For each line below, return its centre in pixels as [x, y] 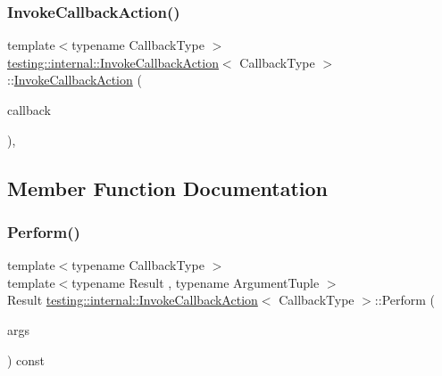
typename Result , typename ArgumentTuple [196, 282]
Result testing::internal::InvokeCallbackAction [133, 300]
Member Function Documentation [168, 188]
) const [26, 360]
